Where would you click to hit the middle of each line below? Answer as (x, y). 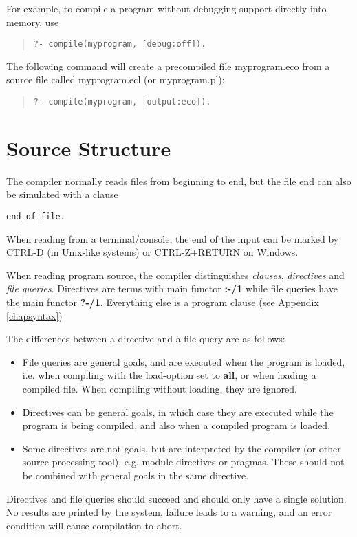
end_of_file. (36, 217)
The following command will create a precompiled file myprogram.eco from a (168, 66)
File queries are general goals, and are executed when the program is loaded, (184, 361)
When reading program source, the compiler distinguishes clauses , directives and (175, 275)
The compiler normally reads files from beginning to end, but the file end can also (179, 180)
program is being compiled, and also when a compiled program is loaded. (176, 425)
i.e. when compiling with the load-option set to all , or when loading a (169, 375)
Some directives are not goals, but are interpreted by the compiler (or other (182, 448)
